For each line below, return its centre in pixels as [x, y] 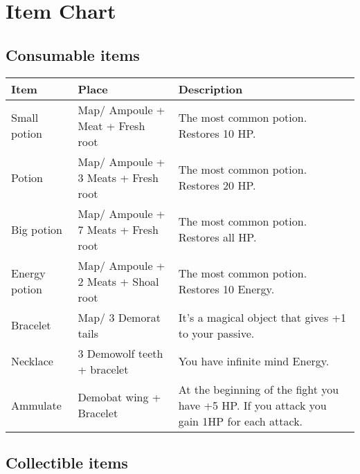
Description [210, 89]
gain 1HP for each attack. [241, 421]
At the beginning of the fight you [259, 389]
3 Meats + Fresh [118, 177]
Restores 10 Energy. [226, 289]
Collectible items [67, 462]
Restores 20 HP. [217, 185]
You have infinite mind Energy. [254, 361]
